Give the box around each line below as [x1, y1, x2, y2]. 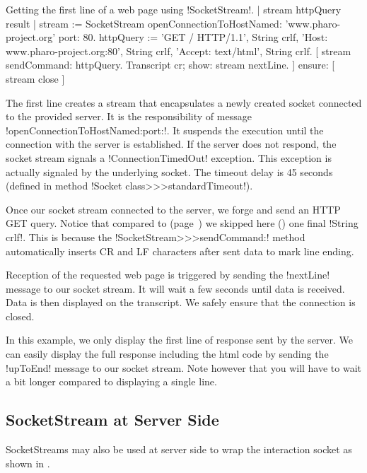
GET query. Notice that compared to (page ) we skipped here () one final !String [6, 216, 359, 230]
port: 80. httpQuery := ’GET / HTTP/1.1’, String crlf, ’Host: [58, 30, 328, 45]
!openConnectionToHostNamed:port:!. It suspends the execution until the [6, 122, 324, 137]
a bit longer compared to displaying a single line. [6, 374, 217, 389]
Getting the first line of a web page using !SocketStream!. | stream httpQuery [6, 2, 342, 16]
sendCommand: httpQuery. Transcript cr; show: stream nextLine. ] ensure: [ [6, 57, 335, 72]
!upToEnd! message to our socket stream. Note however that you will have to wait [6, 360, 362, 375]
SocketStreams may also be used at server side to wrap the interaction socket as [6, 442, 352, 457]
